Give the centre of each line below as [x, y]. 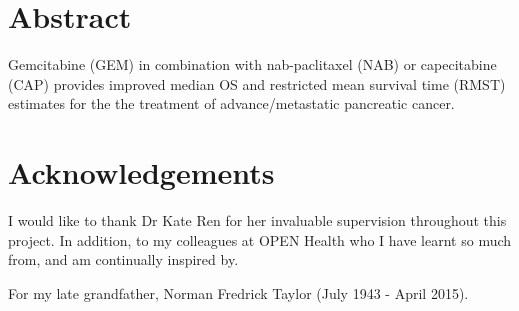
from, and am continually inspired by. [123, 259]
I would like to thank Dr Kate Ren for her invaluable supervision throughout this [257, 220]
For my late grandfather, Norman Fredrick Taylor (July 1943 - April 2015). [238, 292]
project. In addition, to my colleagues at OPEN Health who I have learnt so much [260, 239]
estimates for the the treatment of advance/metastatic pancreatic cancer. [231, 103]
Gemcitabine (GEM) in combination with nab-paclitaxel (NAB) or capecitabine [252, 64]
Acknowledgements [141, 172]
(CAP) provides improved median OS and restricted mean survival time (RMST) [257, 83]
